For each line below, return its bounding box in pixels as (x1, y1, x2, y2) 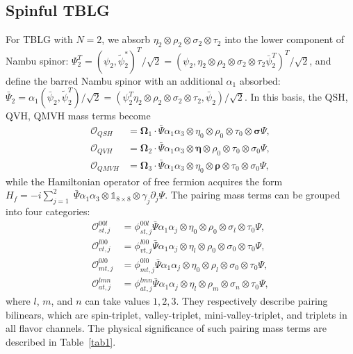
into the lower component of (224, 32, 345, 47)
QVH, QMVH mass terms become (6, 108, 151, 123)
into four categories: (6, 204, 90, 219)
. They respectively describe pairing (176, 294, 328, 308)
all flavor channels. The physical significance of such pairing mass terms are (6, 321, 327, 335)
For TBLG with (6, 32, 73, 47)
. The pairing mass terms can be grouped (165, 187, 340, 202)
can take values (85, 294, 150, 308)
